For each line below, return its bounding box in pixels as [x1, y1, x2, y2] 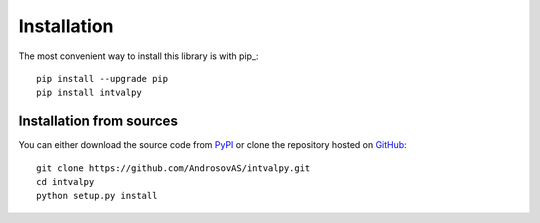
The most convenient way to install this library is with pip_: [18, 50, 259, 62]
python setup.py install [36, 190, 158, 202]
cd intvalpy [36, 176, 95, 188]
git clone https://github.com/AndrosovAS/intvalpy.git [36, 162, 311, 174]
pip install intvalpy [36, 87, 142, 99]
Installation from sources [18, 113, 179, 130]
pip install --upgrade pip [36, 73, 169, 84]
